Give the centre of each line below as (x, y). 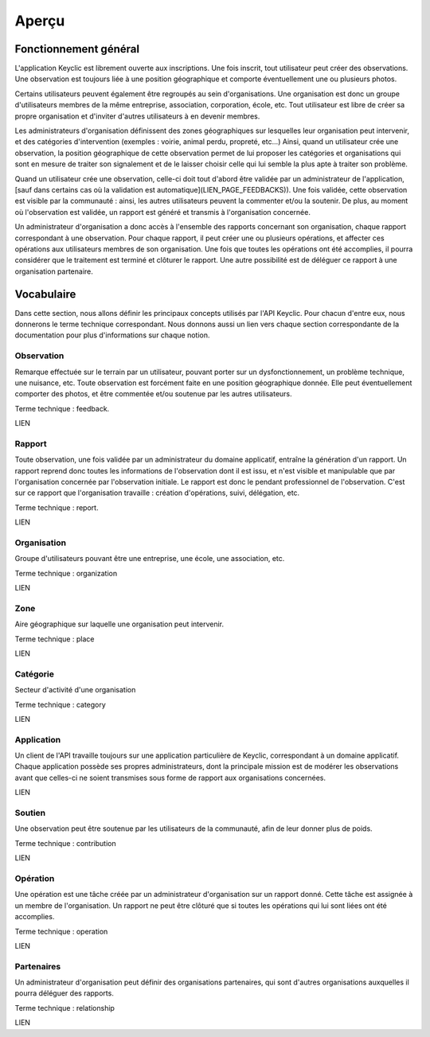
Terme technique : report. (57, 507)
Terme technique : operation (61, 931)
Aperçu (40, 21)
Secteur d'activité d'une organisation (75, 690)
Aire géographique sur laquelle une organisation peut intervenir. (119, 624)
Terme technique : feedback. (62, 408)
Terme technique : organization (66, 573)
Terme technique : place (55, 639)
